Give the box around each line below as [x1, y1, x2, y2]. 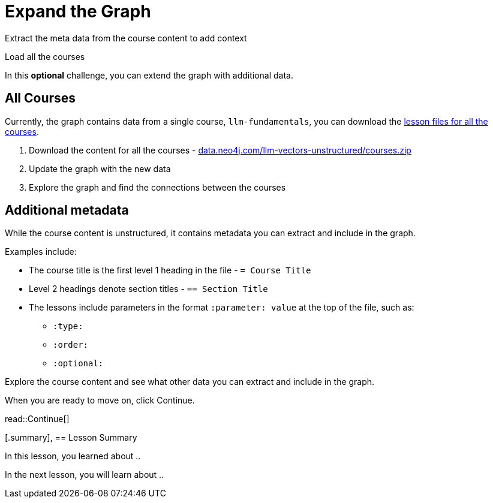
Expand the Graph [5, 1, 151, 22]
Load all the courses [5, 51, 85, 62]
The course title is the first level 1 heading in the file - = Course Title [29, 265, 311, 276]
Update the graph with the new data [29, 163, 171, 174]
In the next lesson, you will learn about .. [5, 469, 164, 480]
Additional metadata [5, 203, 129, 218]
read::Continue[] [5, 414, 70, 424]
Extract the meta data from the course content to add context [5, 32, 247, 43]
